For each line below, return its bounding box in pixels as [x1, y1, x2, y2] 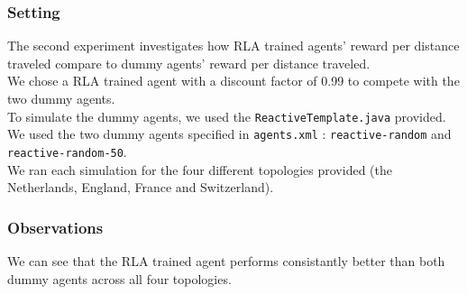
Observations [7, 216, 104, 238]
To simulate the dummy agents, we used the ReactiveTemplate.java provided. [7, 106, 446, 125]
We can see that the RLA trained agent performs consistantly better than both [7, 251, 445, 270]
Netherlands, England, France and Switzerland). [7, 178, 274, 197]
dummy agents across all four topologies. [7, 269, 232, 288]
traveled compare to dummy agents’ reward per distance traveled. [7, 53, 371, 72]
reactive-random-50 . [7, 142, 127, 161]
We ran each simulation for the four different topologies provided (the [7, 160, 392, 179]
